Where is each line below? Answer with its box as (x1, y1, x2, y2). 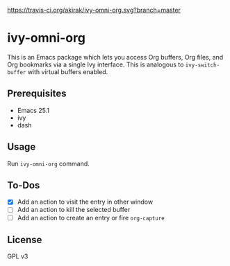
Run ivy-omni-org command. (7, 159, 90, 168)
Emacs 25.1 (17, 106, 50, 114)
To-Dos (7, 179, 40, 191)
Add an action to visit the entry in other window (17, 197, 154, 206)
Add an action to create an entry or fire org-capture (17, 213, 165, 222)
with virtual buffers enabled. (27, 67, 108, 76)
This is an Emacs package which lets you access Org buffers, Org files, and (7, 53, 224, 61)
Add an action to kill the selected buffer (17, 206, 131, 214)
